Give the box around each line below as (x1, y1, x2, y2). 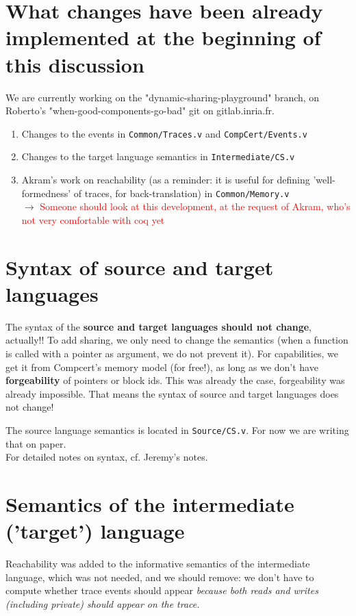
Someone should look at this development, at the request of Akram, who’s (40, 199, 351, 214)
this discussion (5, 50, 144, 78)
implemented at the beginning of (5, 23, 321, 51)
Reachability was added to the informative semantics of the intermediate (5, 556, 310, 571)
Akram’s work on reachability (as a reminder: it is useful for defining (21, 172, 310, 186)
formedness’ (21, 185, 71, 200)
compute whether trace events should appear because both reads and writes (5, 583, 318, 598)
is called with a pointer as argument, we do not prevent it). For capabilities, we (5, 346, 338, 360)
